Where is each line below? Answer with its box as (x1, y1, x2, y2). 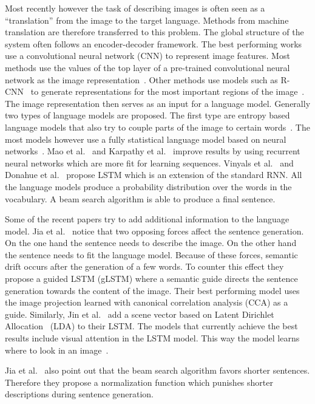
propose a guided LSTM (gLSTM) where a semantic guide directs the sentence (5, 272, 298, 285)
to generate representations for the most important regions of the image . (30, 85, 305, 98)
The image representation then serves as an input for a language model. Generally (5, 97, 311, 109)
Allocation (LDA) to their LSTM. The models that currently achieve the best (5, 320, 298, 332)
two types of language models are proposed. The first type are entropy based (5, 109, 290, 122)
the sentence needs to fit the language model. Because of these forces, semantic (5, 248, 298, 261)
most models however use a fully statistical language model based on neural (5, 132, 286, 145)
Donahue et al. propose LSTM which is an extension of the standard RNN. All (5, 168, 302, 181)
